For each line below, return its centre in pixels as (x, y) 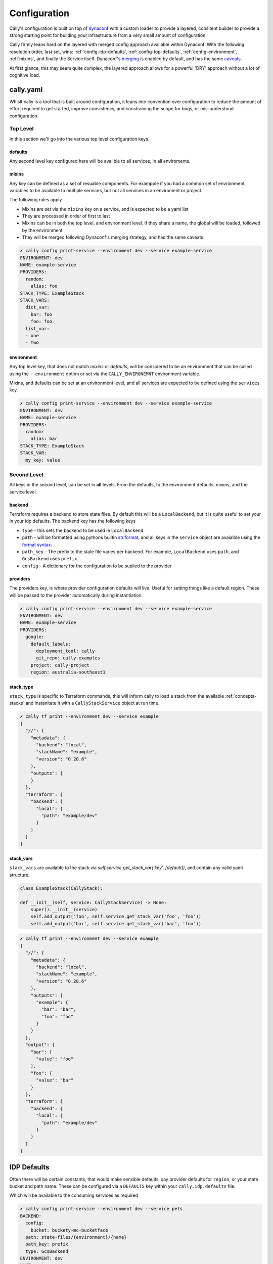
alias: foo (44, 286)
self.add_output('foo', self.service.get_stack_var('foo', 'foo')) (116, 917)
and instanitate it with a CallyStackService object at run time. (93, 703)
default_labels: (51, 644)
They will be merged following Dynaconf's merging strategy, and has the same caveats (112, 237)
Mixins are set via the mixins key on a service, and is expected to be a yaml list (105, 209)
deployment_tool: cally (65, 651)
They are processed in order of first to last (66, 216)
